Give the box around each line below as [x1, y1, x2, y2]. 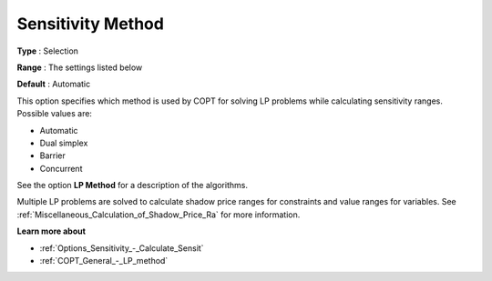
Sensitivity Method [16, 14, 164, 34]
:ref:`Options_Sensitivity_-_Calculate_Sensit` [39, 242, 204, 254]
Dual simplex [39, 137, 88, 148]
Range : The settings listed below [16, 62, 143, 73]
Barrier [39, 150, 66, 161]
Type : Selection [16, 45, 79, 56]
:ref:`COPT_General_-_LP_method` [39, 256, 169, 266]
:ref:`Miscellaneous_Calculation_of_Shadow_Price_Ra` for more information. [16, 209, 301, 220]
